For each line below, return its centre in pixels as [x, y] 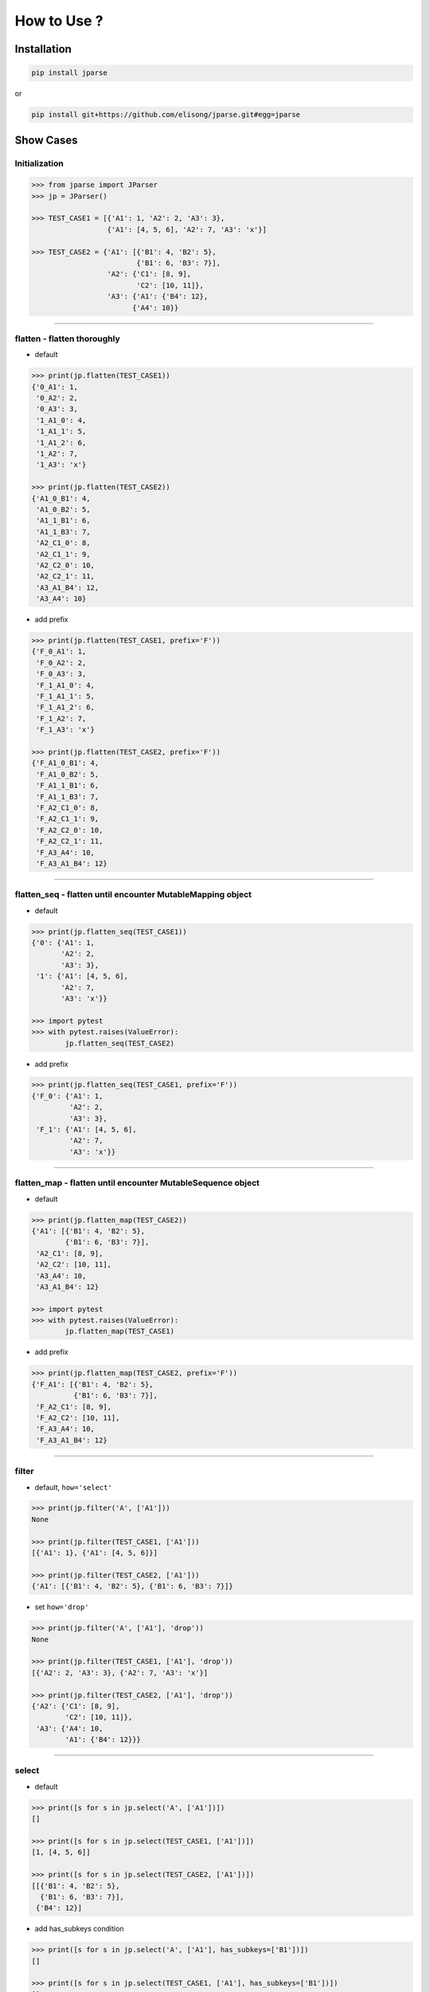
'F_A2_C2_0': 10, [70, 830]
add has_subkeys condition [79, 1929]
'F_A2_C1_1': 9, [68, 819]
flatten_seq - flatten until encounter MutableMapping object [133, 895]
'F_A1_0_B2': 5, [68, 774]
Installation [43, 49]
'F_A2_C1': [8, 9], [74, 1407]
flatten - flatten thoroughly [68, 339]
